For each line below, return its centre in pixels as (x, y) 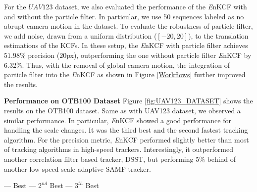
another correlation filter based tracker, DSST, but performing (99, 159)
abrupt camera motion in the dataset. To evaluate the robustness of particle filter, (128, 26)
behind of (222, 159)
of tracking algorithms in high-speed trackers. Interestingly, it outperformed (119, 149)
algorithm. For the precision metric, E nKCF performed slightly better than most (127, 139)
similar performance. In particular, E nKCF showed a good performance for (118, 120)
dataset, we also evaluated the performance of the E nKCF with (151, 6)
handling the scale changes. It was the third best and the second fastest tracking (126, 130)
